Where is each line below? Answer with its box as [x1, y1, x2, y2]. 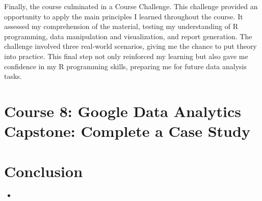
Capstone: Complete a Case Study [4, 121, 250, 141]
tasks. [4, 71, 22, 81]
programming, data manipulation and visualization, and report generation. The [4, 31, 252, 41]
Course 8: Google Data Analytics [4, 100, 241, 121]
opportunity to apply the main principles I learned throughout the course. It [4, 11, 243, 21]
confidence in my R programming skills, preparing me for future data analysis [4, 61, 247, 71]
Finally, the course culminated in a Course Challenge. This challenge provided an [4, 1, 258, 11]
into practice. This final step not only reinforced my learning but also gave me [4, 50, 248, 61]
